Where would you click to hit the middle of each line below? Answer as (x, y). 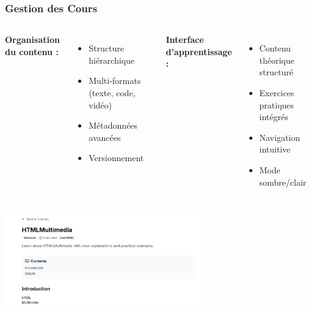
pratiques (277, 104)
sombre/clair (283, 182)
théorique (277, 60)
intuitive (275, 149)
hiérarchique (112, 60)
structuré (276, 72)
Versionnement (116, 158)
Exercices (277, 93)
